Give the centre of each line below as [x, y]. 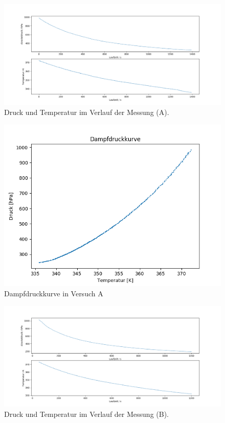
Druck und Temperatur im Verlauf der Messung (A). [87, 112]
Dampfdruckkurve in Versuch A [54, 293]
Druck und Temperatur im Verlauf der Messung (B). [86, 414]
